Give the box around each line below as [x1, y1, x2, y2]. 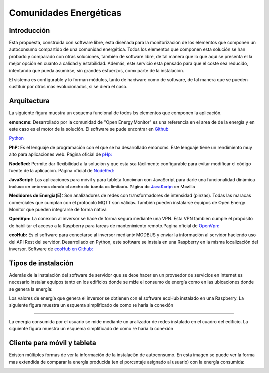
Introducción [9, 26, 50, 35]
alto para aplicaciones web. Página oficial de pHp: [9, 151, 112, 157]
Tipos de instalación [9, 259, 74, 267]
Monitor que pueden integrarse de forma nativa [9, 207, 107, 212]
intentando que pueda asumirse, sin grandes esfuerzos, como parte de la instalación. [9, 67, 184, 73]
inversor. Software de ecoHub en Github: [9, 246, 93, 252]
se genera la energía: [9, 286, 53, 292]
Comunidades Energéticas [9, 7, 122, 18]
